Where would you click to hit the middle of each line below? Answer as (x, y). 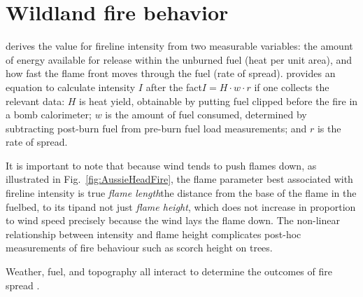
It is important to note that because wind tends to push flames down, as (161, 165)
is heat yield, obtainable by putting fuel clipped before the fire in (219, 101)
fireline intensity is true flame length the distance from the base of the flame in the (181, 193)
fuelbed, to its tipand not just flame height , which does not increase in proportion (181, 206)
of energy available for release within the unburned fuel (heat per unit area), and (179, 59)
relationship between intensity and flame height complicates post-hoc (154, 234)
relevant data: (35, 101)
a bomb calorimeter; (49, 115)
